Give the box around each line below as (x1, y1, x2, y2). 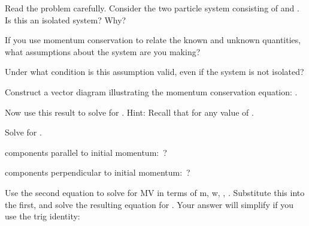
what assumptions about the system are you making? (5, 45, 201, 58)
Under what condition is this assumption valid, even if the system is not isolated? (5, 65, 304, 78)
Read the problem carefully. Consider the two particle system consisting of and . (5, 2, 299, 14)
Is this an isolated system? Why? (5, 13, 126, 26)
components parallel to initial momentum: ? (5, 146, 167, 158)
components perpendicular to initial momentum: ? (5, 166, 190, 179)
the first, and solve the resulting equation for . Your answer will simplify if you (5, 198, 294, 210)
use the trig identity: (5, 210, 80, 222)
